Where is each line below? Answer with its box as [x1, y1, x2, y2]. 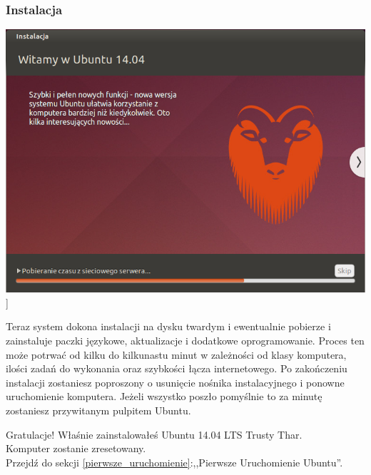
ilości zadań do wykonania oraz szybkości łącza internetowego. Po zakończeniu [6, 361, 347, 376]
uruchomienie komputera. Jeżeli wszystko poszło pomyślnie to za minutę [6, 389, 322, 404]
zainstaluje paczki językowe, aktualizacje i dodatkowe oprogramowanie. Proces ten [6, 332, 365, 347]
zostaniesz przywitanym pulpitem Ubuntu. [6, 402, 191, 417]
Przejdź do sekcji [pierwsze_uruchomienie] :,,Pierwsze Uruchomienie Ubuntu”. [6, 454, 343, 469]
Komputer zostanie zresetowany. [6, 441, 146, 456]
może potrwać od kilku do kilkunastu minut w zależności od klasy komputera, [6, 347, 347, 362]
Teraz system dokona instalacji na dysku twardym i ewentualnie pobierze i [6, 319, 331, 334]
